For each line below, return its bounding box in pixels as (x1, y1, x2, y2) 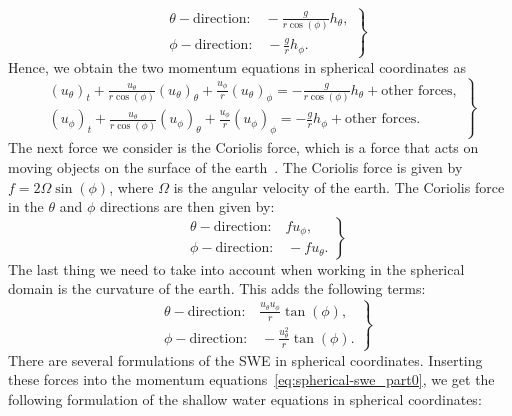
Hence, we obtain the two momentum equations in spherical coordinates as (8, 56, 467, 77)
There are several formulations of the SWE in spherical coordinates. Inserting (8, 349, 483, 370)
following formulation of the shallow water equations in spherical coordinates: (8, 389, 482, 409)
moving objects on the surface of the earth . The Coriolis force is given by (8, 157, 463, 178)
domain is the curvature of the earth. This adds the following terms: (8, 278, 426, 299)
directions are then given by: (99, 196, 275, 217)
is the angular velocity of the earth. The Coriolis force (173, 176, 505, 197)
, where (109, 176, 154, 197)
